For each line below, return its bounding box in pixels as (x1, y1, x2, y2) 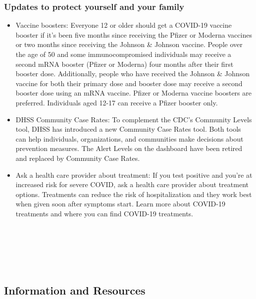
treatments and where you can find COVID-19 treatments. (15, 208, 194, 218)
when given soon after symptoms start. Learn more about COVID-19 (15, 199, 225, 209)
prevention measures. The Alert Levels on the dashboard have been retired (15, 143, 243, 153)
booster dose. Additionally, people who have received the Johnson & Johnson (15, 68, 250, 79)
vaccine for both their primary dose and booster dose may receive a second (15, 78, 243, 88)
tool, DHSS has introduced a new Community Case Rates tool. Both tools (15, 124, 241, 134)
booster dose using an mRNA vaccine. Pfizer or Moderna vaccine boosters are (15, 88, 252, 98)
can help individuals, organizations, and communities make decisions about (15, 133, 244, 144)
